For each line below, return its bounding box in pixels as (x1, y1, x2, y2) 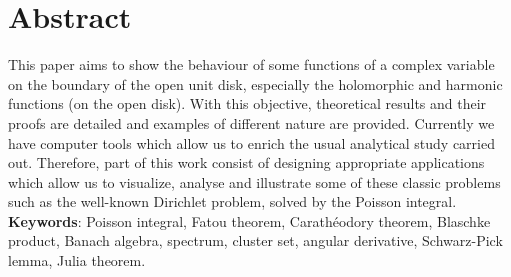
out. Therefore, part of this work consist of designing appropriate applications (8, 152, 485, 173)
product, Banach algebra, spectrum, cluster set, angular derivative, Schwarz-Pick (8, 230, 503, 251)
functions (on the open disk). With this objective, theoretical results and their (8, 93, 487, 114)
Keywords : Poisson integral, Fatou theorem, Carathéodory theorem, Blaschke (8, 210, 491, 231)
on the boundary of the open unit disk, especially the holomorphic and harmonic (8, 73, 503, 94)
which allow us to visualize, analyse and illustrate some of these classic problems (8, 171, 501, 192)
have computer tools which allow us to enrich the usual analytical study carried (8, 132, 495, 153)
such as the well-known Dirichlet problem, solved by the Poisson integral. (8, 191, 457, 212)
